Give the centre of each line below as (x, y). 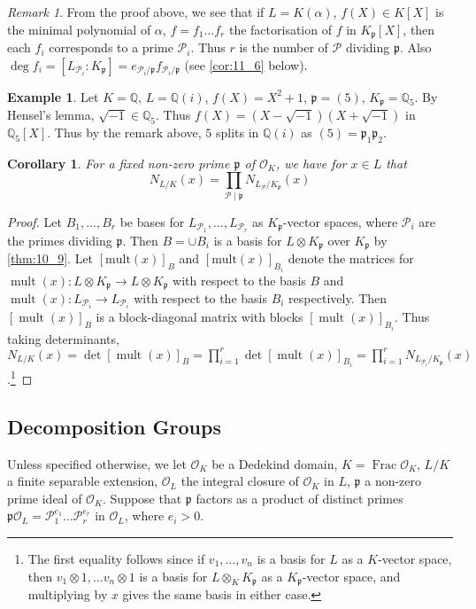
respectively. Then (338, 298)
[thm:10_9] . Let (50, 258)
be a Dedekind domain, (275, 463)
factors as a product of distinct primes (299, 498)
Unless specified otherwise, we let (97, 463)
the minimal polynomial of (79, 29)
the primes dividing (60, 240)
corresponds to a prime (111, 47)
